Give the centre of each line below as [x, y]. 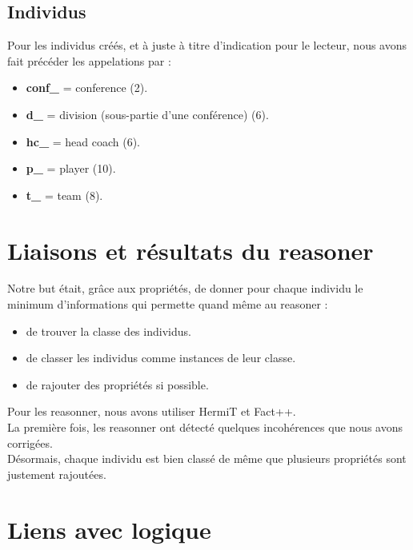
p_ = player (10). [71, 168]
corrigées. [30, 442]
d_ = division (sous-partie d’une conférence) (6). [147, 114]
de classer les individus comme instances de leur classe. [161, 358]
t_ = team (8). [64, 195]
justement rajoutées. [57, 474]
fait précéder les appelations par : [89, 60]
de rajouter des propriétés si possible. [117, 384]
